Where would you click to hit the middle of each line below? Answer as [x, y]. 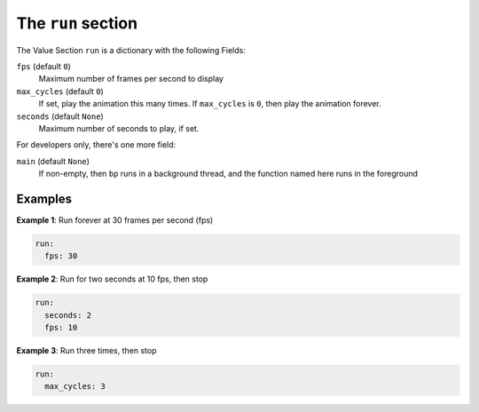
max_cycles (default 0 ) [60, 91]
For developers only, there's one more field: [96, 145]
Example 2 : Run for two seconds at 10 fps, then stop [112, 279]
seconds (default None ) [60, 116]
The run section [77, 23]
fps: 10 [61, 328]
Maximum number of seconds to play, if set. [119, 128]
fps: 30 [61, 256]
